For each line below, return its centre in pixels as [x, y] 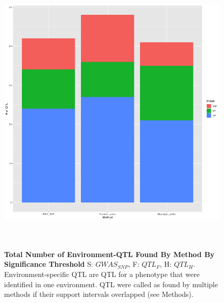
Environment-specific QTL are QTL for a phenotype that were [102, 274]
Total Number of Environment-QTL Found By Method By [109, 254]
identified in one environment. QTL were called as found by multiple [111, 284]
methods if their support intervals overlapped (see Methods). [99, 294]
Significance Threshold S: [49, 264]
